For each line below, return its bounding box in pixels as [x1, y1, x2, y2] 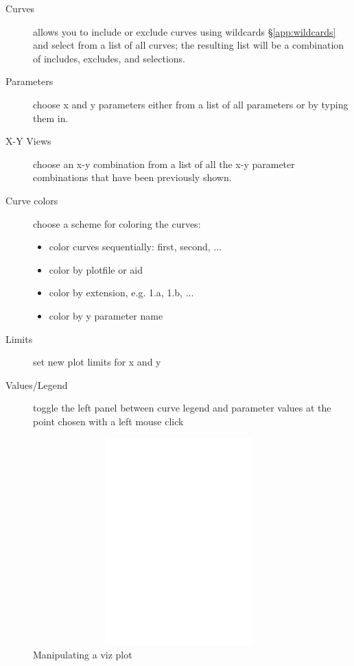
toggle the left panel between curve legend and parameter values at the [33, 401, 331, 415]
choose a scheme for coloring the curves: [33, 216, 201, 230]
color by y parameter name [49, 308, 163, 322]
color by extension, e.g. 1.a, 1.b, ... [49, 285, 194, 300]
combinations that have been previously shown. [33, 170, 232, 185]
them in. [33, 110, 69, 125]
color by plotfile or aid [49, 262, 143, 276]
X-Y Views [5, 134, 51, 148]
